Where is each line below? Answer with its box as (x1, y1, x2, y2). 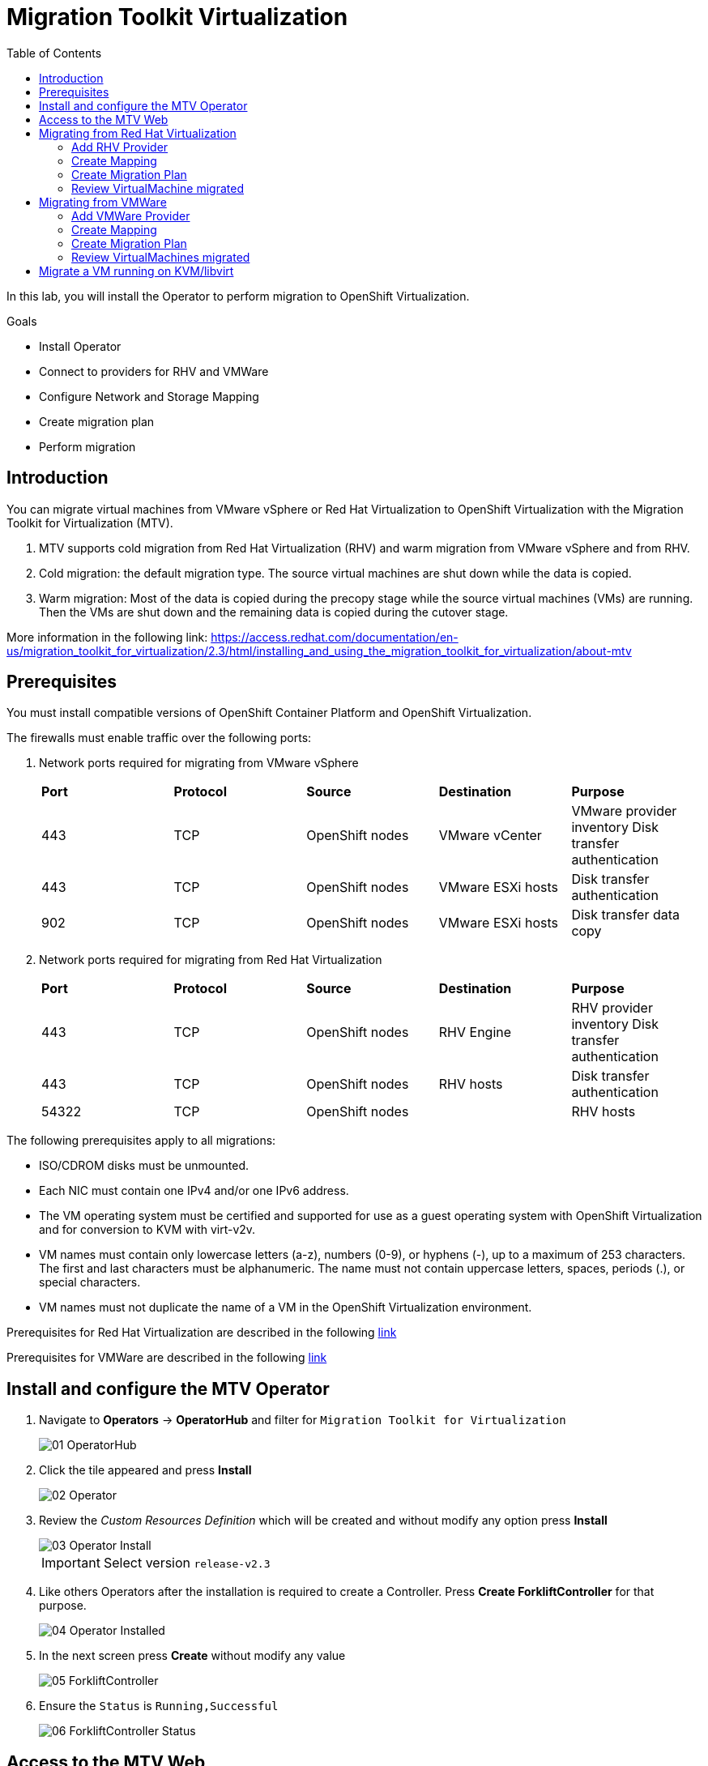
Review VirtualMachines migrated (71, 250, 250, 264)
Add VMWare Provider (71, 208, 190, 223)
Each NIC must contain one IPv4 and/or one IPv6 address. (39, 1184, 349, 1198)
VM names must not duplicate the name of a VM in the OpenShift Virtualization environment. (39, 1300, 532, 1315)
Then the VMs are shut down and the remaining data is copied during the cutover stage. (39, 604, 509, 619)
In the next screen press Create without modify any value (39, 1649, 346, 1663)
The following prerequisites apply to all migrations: (6, 1133, 276, 1148)
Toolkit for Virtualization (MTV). (6, 515, 173, 530)
